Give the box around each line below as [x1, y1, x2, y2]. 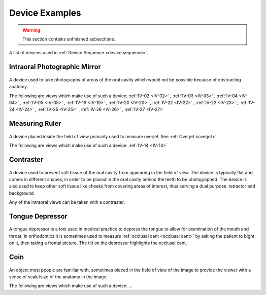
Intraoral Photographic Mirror [9, 63, 101, 71]
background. [9, 190, 35, 196]
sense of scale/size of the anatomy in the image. [9, 274, 108, 280]
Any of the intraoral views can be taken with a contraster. [9, 199, 125, 205]
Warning [22, 27, 40, 33]
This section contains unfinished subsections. [22, 36, 116, 42]
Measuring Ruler [9, 119, 62, 128]
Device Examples [9, 7, 81, 18]
